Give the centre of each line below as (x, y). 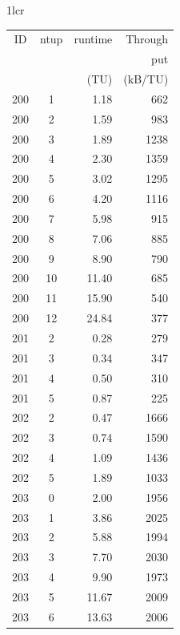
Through (147, 39)
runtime (93, 39)
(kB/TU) (146, 79)
